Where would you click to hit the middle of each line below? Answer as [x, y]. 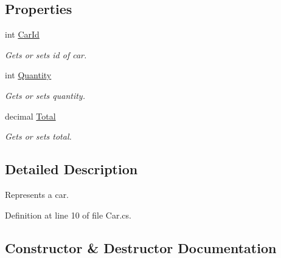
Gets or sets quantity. [45, 95]
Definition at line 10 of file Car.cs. [68, 215]
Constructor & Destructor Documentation [141, 247]
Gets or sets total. [38, 136]
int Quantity [28, 75]
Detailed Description [71, 169]
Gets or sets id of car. [46, 54]
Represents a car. [37, 194]
